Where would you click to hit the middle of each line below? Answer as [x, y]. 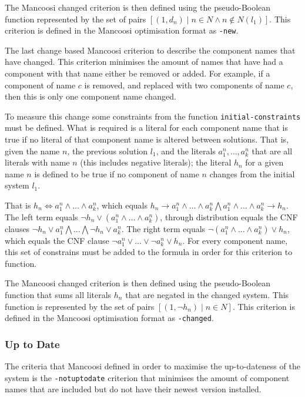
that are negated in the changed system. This [207, 295]
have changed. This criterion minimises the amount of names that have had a [144, 62]
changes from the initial [252, 173]
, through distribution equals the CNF [229, 216]
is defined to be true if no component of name [117, 173]
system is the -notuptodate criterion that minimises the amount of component [147, 377]
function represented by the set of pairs [76, 19]
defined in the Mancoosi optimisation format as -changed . [109, 318]
